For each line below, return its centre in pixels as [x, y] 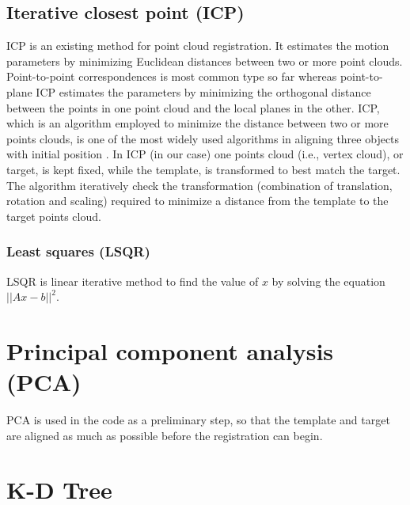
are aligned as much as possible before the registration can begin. [165, 435]
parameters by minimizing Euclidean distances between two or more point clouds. [205, 61]
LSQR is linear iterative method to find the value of [133, 281]
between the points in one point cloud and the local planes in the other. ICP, [193, 107]
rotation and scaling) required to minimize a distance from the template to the [197, 201]
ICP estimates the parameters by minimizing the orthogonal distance [203, 91]
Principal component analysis [170, 350]
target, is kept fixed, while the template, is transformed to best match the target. [203, 169]
